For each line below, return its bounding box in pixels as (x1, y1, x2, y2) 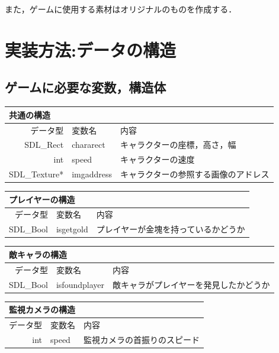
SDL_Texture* (9, 168, 64, 180)
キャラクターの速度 (120, 153, 195, 166)
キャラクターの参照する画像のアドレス (120, 168, 270, 180)
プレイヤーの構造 (9, 193, 75, 205)
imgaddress (72, 168, 113, 180)
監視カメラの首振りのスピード (84, 333, 200, 345)
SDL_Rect (24, 138, 64, 151)
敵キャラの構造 (9, 248, 67, 260)
